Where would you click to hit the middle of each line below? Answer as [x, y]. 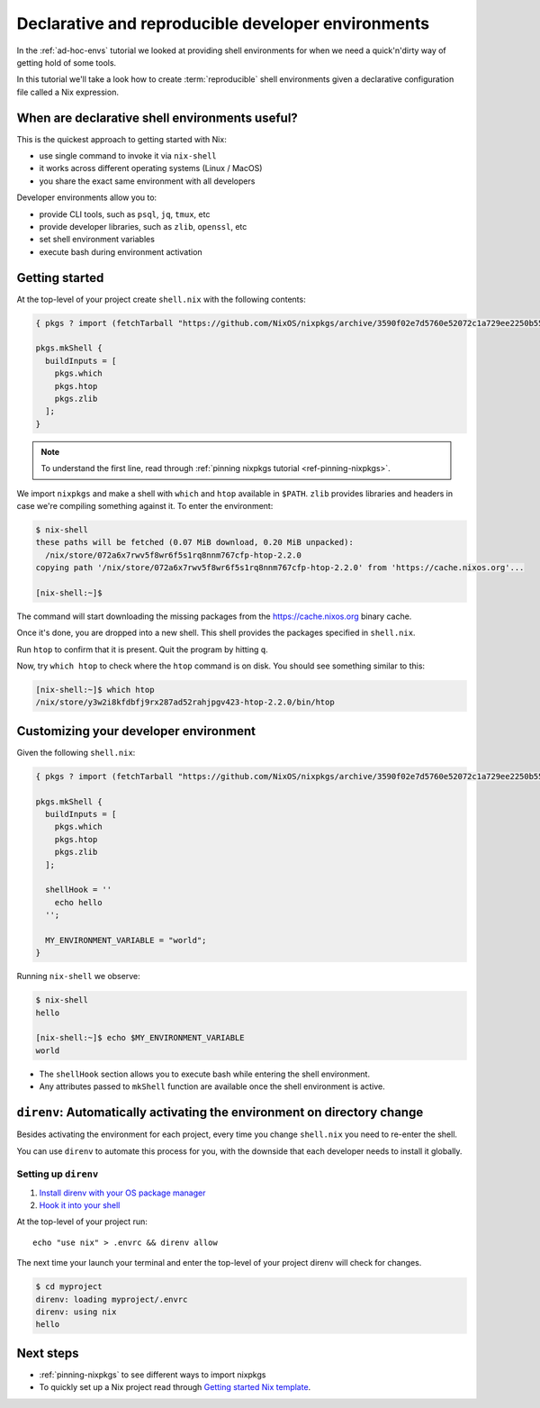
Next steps [48, 1353]
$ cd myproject [69, 1287]
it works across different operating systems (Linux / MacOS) [151, 168]
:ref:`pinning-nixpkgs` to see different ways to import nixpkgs [153, 1375]
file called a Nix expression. [67, 92]
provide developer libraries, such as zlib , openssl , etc [143, 226]
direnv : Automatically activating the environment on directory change [220, 1113]
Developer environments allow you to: [87, 197]
